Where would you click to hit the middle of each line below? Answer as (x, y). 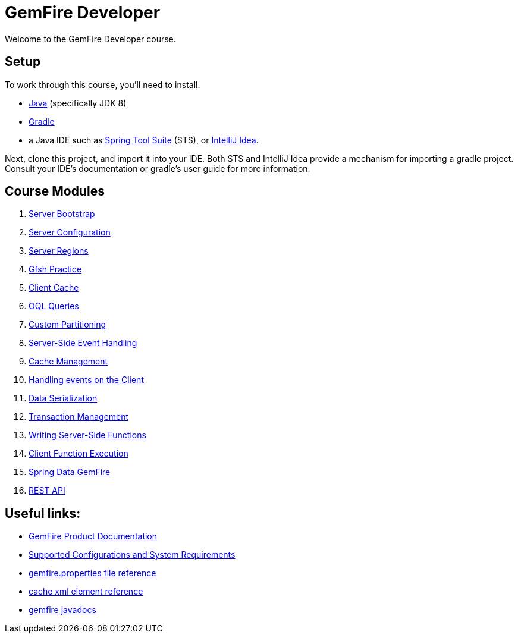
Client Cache (54, 288)
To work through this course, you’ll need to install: (103, 84)
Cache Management (68, 362)
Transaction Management (79, 417)
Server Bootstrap (62, 214)
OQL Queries (54, 306)
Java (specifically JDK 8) (78, 103)
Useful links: (43, 513)
